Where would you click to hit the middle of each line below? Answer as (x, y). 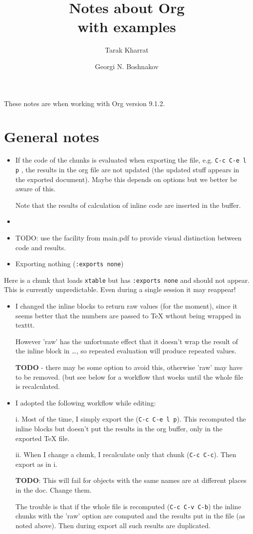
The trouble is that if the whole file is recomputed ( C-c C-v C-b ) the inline (128, 506)
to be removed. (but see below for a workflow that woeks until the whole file (129, 377)
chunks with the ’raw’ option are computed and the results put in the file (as (130, 516)
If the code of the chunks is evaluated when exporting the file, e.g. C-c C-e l (131, 160)
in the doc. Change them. (53, 490)
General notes (52, 137)
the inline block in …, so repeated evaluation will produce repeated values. (126, 351)
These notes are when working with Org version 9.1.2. (85, 103)
